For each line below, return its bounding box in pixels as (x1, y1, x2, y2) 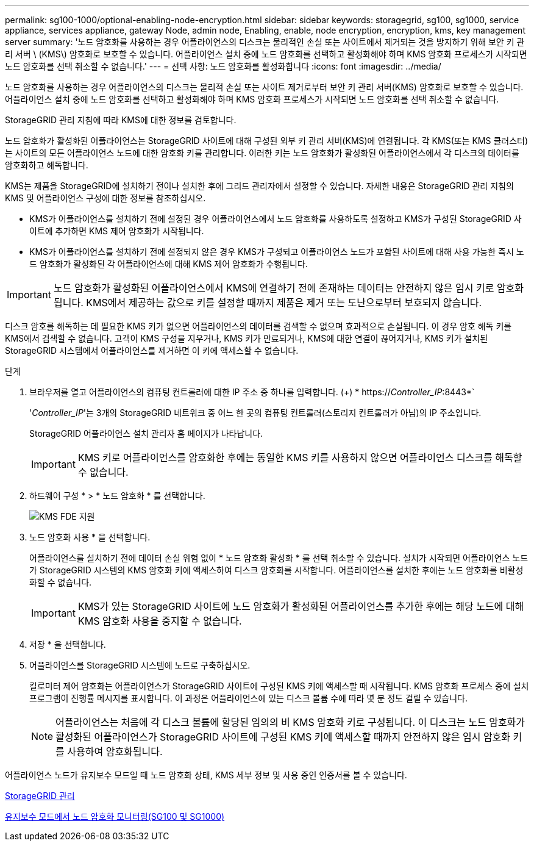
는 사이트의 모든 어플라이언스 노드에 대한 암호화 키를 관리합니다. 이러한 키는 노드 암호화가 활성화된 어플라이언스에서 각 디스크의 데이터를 (5, 148, 519, 158)
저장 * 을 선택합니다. (29, 639, 106, 650)
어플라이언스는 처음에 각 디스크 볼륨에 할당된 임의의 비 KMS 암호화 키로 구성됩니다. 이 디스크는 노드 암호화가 (55, 716, 525, 728)
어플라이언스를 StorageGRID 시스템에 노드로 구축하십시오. (29, 660, 251, 670)
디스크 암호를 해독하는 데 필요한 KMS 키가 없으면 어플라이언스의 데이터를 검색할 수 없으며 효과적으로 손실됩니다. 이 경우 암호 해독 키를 (5, 321, 512, 331)
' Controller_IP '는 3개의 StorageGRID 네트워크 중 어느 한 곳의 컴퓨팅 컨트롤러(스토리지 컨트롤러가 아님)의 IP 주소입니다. (29, 407, 482, 418)
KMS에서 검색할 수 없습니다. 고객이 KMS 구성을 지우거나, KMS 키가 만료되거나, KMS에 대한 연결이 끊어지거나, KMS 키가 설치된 (5, 333, 488, 343)
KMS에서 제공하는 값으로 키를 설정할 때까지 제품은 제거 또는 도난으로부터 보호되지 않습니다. (86, 296, 482, 309)
